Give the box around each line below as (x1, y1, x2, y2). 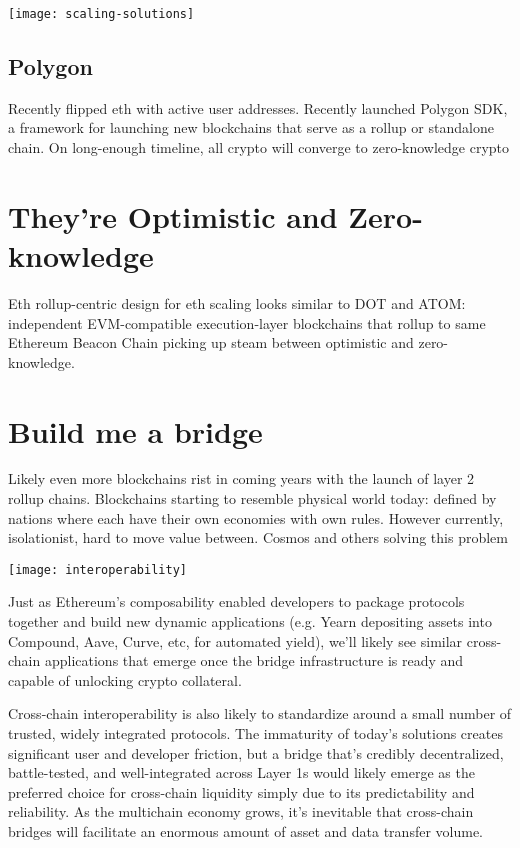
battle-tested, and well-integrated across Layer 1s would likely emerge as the (8, 762, 475, 783)
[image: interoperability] (8, 562, 187, 577)
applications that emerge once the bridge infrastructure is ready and (44, 650, 464, 671)
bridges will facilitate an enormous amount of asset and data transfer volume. (8, 821, 483, 842)
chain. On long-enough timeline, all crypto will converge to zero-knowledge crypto (8, 137, 510, 158)
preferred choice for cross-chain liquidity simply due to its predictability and (8, 781, 475, 802)
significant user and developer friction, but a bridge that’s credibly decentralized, (8, 742, 504, 763)
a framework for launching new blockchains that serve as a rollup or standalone (8, 117, 494, 138)
